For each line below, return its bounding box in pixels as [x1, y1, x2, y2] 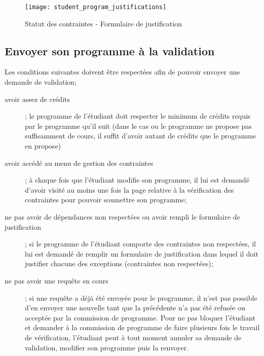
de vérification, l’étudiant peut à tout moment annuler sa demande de [25, 332, 242, 342]
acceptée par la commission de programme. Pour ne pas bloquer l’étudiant [25, 312, 255, 323]
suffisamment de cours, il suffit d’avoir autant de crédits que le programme [25, 130, 256, 141]
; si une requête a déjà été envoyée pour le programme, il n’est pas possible [25, 292, 257, 303]
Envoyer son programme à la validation [5, 43, 215, 58]
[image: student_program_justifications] [25, 4, 167, 11]
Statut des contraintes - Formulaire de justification [25, 18, 182, 28]
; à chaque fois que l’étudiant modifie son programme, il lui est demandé [25, 174, 249, 185]
